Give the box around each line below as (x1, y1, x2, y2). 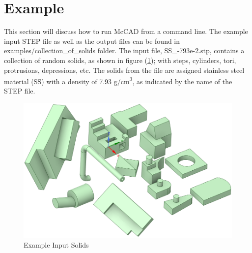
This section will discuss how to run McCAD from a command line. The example (4, 26, 248, 36)
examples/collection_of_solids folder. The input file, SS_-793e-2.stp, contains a (4, 45, 245, 56)
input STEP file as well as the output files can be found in (4, 35, 180, 46)
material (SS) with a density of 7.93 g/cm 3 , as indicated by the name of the (4, 75, 232, 86)
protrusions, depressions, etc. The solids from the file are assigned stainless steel (4, 64, 245, 75)
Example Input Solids (24, 239, 89, 250)
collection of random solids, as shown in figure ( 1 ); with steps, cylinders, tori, (4, 55, 236, 65)
